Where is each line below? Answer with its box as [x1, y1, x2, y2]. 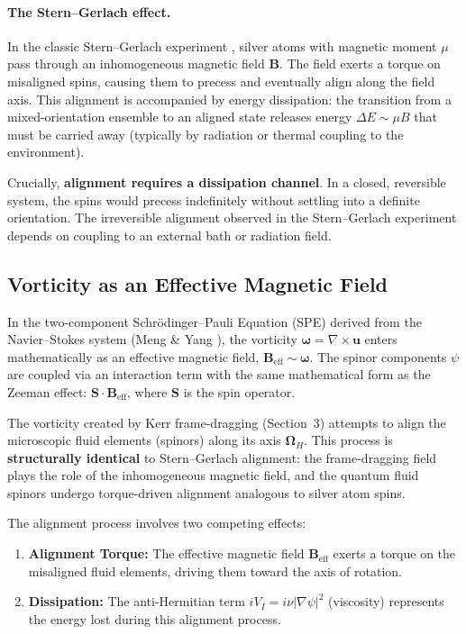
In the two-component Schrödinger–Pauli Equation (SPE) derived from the [7, 312, 422, 331]
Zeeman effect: [7, 382, 87, 401]
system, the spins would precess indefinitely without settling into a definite [7, 190, 420, 209]
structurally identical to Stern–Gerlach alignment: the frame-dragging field [7, 448, 437, 466]
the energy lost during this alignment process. [28, 609, 281, 628]
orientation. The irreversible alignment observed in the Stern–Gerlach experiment [7, 208, 457, 227]
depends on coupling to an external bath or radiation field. [7, 225, 332, 244]
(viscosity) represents [328, 592, 444, 611]
